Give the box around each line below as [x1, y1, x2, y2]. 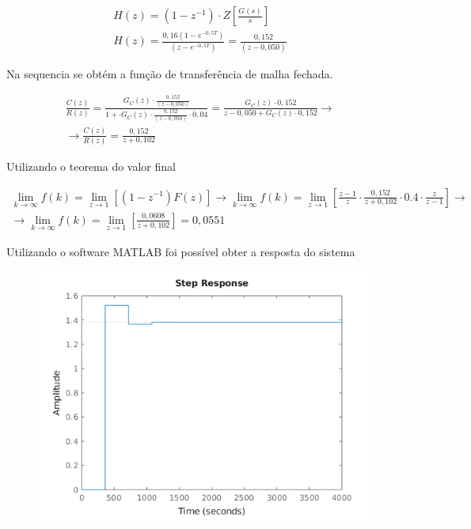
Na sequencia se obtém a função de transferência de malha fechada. [6, 65, 333, 81]
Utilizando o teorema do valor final [6, 157, 176, 174]
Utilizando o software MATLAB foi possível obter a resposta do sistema [6, 244, 355, 259]
